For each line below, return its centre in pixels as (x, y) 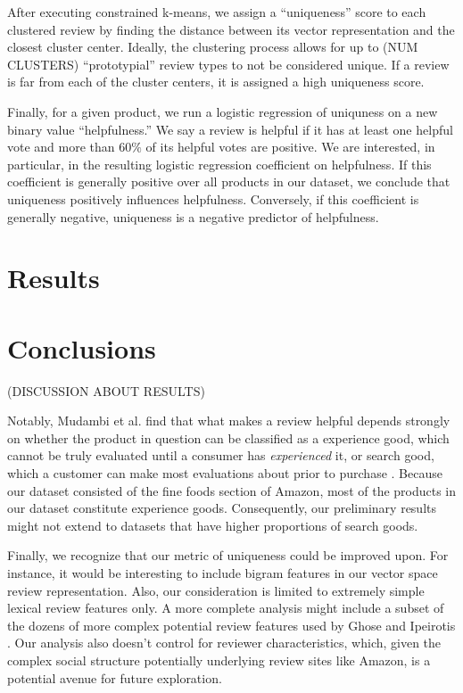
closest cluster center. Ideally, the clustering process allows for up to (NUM (213, 47)
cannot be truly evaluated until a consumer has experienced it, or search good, (221, 455)
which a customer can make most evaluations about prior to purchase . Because (225, 473)
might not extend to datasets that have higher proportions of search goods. (213, 525)
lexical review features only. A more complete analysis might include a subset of (226, 608)
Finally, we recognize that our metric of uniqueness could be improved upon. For (228, 555)
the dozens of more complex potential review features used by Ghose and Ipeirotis (231, 625)
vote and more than (61, 147)
